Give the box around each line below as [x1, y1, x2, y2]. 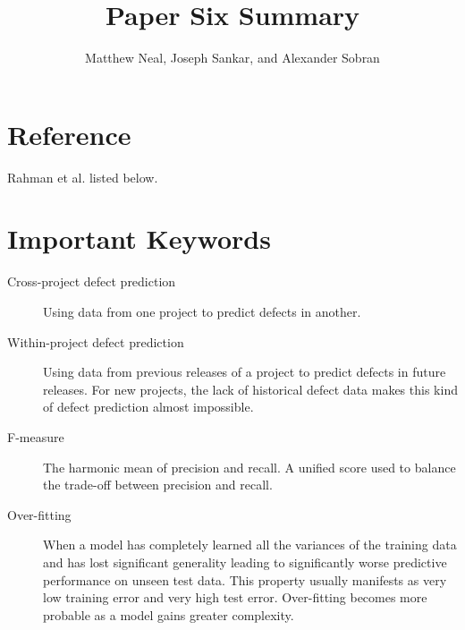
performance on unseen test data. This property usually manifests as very [43, 570, 447, 589]
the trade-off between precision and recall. [43, 475, 273, 494]
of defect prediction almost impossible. [43, 397, 254, 416]
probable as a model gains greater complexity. [43, 605, 294, 624]
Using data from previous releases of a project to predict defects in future [43, 362, 446, 381]
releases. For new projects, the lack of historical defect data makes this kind [43, 379, 458, 398]
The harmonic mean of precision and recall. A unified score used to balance [43, 457, 456, 476]
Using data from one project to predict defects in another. [43, 302, 361, 320]
